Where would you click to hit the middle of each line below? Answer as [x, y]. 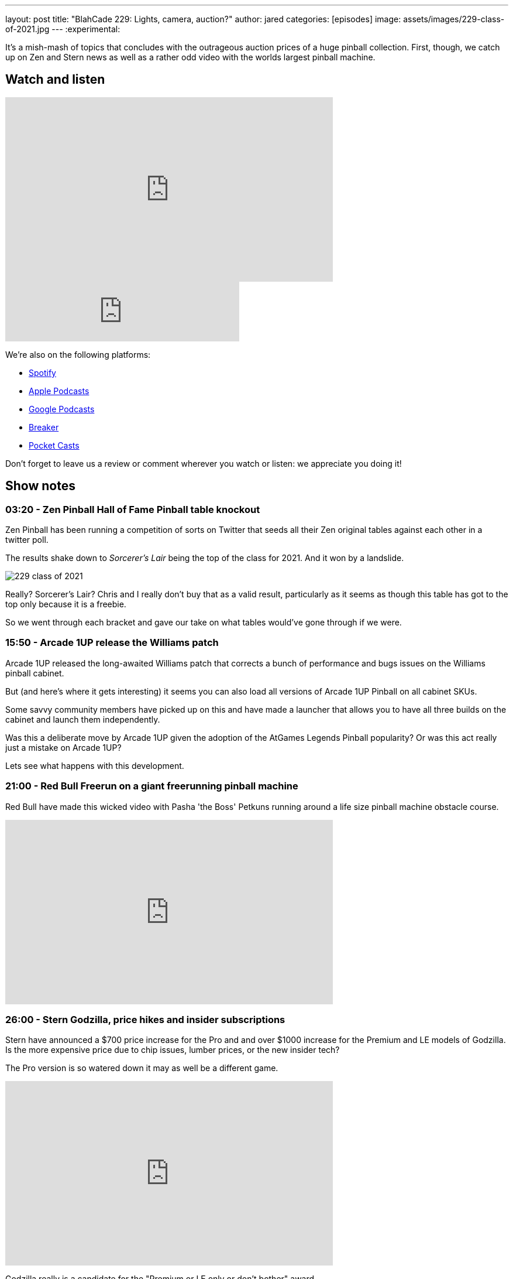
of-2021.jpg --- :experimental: [63, 29]
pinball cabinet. [35, 673]
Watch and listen [55, 80]
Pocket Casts [54, 445]
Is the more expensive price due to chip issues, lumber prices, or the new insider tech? [173, 1050]
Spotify [42, 372]
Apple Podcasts [59, 391]
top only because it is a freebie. [66, 604]
